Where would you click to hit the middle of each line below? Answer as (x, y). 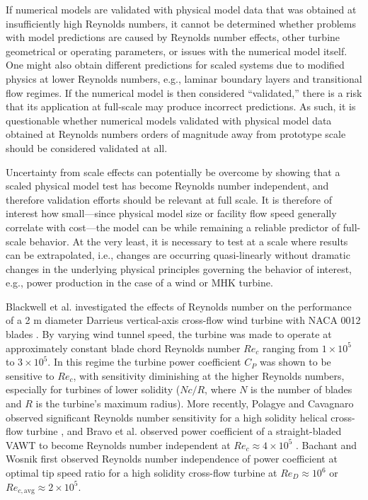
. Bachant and (327, 444)
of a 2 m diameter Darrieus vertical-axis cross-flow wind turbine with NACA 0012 (183, 320)
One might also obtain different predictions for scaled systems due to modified (175, 65)
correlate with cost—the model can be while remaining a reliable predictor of (173, 227)
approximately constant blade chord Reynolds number (123, 348)
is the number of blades (301, 389)
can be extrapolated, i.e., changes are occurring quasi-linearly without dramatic (178, 255)
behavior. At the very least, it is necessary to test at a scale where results (189, 241)
